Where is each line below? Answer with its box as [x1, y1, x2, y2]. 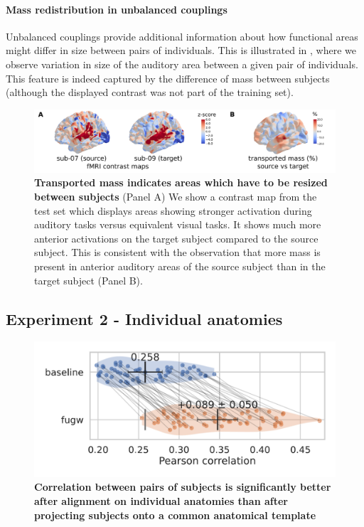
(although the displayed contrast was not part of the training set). [6, 85, 294, 100]
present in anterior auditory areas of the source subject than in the [34, 258, 326, 273]
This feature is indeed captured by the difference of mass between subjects [6, 70, 330, 85]
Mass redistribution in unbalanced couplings [6, 1, 227, 16]
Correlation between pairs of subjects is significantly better [34, 479, 331, 494]
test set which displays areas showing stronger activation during [34, 203, 312, 218]
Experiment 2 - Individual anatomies [6, 307, 283, 329]
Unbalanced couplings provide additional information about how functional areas [6, 28, 358, 43]
